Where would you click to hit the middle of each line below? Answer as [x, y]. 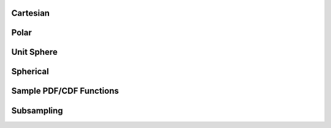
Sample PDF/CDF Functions [65, 91]
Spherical [30, 72]
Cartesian [31, 13]
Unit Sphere [34, 52]
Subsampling [37, 111]
